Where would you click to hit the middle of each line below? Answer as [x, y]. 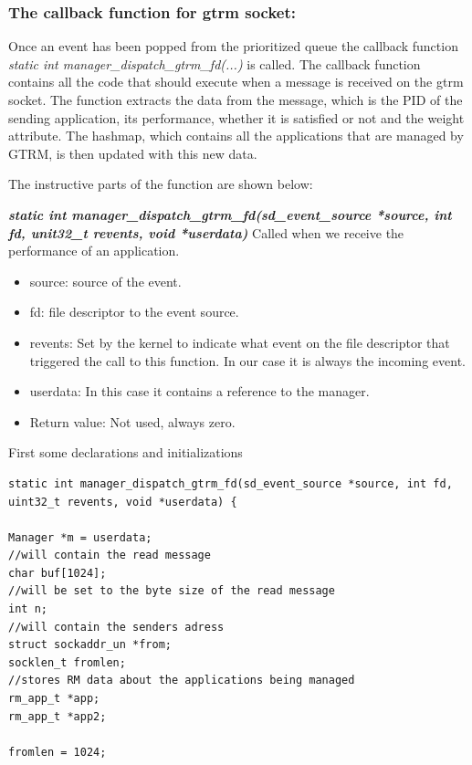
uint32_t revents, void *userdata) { [123, 502]
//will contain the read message [110, 555]
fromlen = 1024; [58, 752]
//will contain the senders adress [116, 627]
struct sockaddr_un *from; [90, 645]
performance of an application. [94, 251]
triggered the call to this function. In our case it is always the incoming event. [247, 360]
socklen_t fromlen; [67, 662]
